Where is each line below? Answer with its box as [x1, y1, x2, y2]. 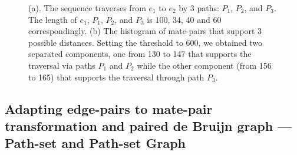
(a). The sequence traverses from [28, 2, 146, 14]
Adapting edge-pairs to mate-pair [5, 99, 213, 117]
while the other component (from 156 [137, 59, 272, 71]
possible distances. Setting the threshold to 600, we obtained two [28, 36, 263, 48]
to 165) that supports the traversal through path [28, 70, 204, 83]
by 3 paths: [179, 2, 219, 14]
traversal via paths [28, 59, 95, 71]
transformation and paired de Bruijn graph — [5, 116, 292, 134]
